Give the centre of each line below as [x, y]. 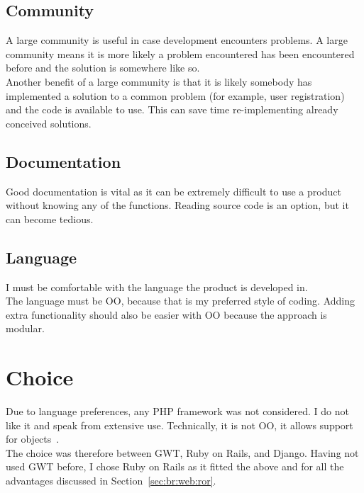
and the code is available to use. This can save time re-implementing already [172, 109]
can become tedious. [50, 219]
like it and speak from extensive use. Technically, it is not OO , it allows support [180, 425]
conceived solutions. [49, 123]
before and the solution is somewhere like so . [103, 68]
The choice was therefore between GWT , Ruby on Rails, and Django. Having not [182, 452]
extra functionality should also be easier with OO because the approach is [166, 314]
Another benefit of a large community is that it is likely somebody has [159, 81]
